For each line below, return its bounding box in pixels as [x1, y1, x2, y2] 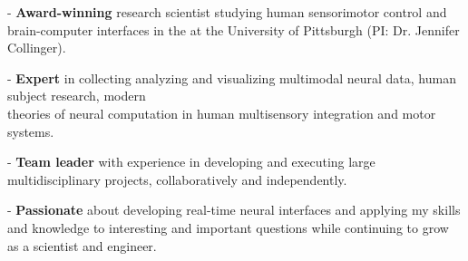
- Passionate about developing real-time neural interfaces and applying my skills [7, 200, 461, 219]
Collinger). [7, 38, 66, 57]
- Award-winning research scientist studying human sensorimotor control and [7, 3, 447, 21]
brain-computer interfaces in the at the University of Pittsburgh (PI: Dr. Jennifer [7, 20, 460, 39]
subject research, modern [7, 86, 146, 105]
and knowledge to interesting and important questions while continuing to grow [7, 217, 449, 237]
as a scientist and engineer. [7, 236, 157, 255]
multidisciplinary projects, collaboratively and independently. [7, 169, 347, 188]
